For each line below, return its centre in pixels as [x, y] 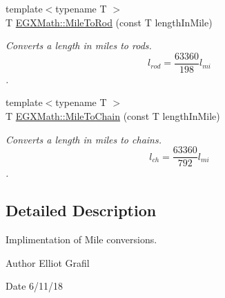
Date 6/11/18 [35, 286]
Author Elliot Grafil [48, 262]
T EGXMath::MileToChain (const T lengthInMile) [113, 116]
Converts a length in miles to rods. [79, 45]
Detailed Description [81, 210]
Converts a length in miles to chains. [84, 139]
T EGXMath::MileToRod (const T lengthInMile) [109, 22]
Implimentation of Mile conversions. [81, 239]
